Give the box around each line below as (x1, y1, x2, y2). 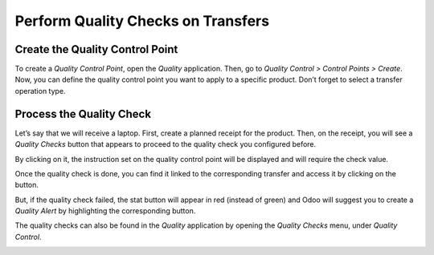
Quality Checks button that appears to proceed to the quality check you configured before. (14, 140, 317, 149)
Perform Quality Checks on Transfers (14, 12, 269, 30)
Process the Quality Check (14, 107, 152, 120)
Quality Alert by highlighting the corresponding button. (14, 206, 196, 216)
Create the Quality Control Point (14, 42, 178, 56)
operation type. (14, 86, 66, 95)
